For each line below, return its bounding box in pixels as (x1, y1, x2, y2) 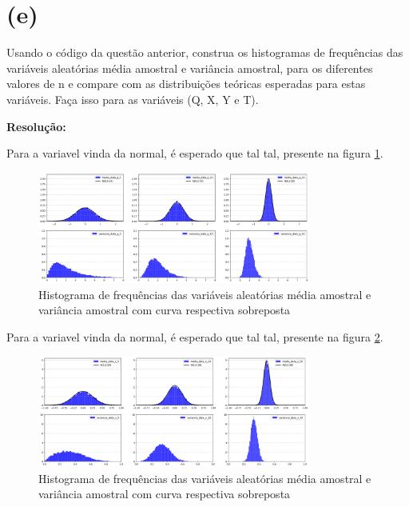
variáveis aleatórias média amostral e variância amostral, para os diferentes (6, 59, 373, 76)
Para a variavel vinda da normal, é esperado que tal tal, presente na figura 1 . (6, 145, 383, 162)
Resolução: (6, 118, 66, 134)
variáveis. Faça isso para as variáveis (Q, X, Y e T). (6, 90, 259, 107)
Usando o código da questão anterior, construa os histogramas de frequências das (6, 44, 403, 61)
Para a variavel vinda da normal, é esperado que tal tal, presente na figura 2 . (6, 328, 383, 345)
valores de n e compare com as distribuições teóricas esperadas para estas (6, 75, 366, 92)
